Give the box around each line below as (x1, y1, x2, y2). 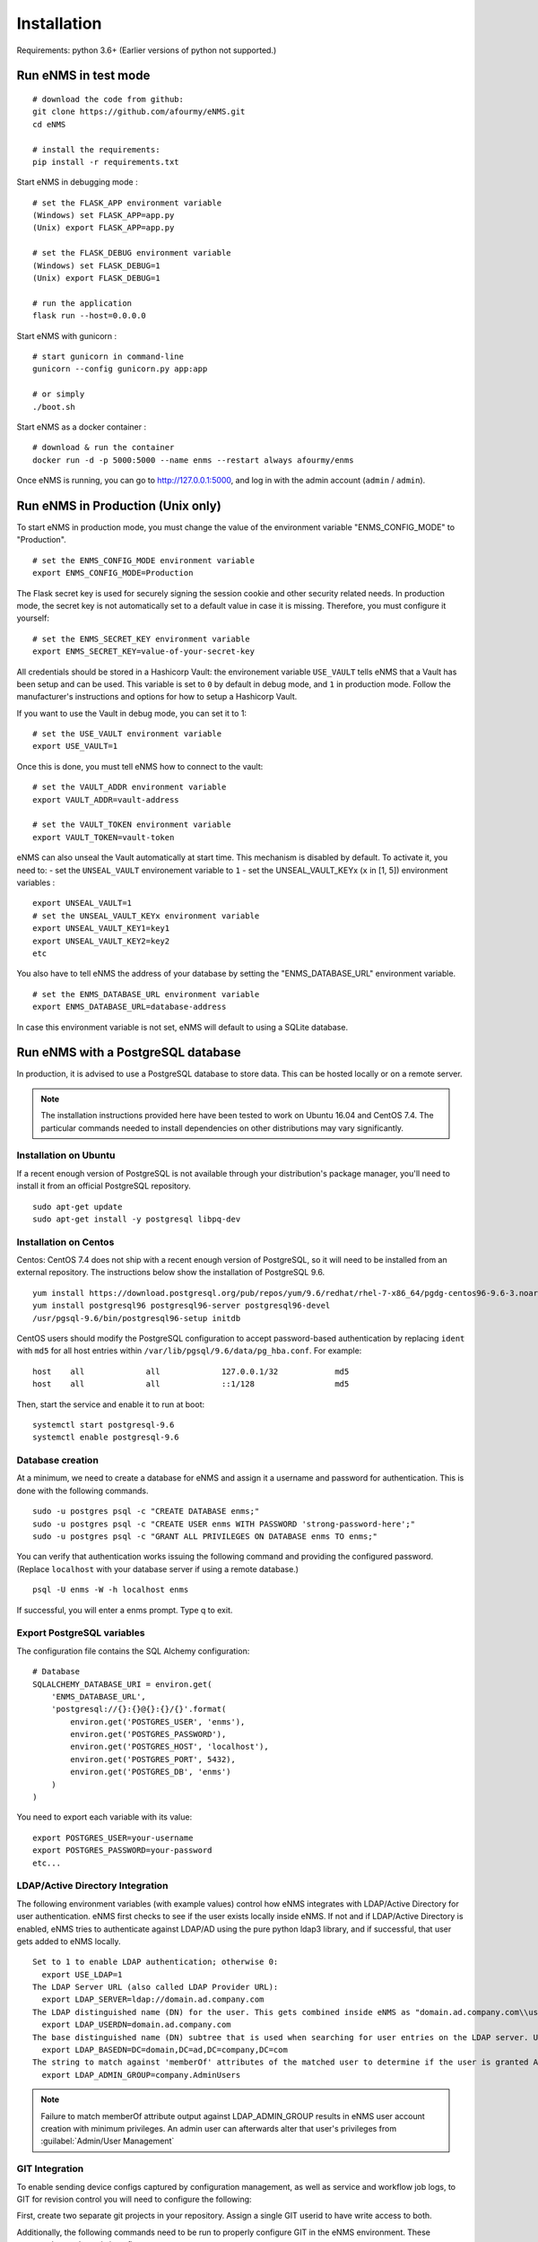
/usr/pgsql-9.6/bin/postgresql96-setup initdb (32, 1313, 241, 1323)
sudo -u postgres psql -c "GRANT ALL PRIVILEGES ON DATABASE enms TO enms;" (32, 1532, 378, 1542)
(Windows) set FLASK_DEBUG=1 (32, 260, 161, 271)
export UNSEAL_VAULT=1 (32, 898, 133, 908)
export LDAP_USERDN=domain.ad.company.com (41, 2020, 232, 2030)
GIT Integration (16, 2162, 84, 2175)
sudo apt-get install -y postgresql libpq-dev (32, 1213, 241, 1224)
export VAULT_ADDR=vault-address (32, 795, 179, 804)
